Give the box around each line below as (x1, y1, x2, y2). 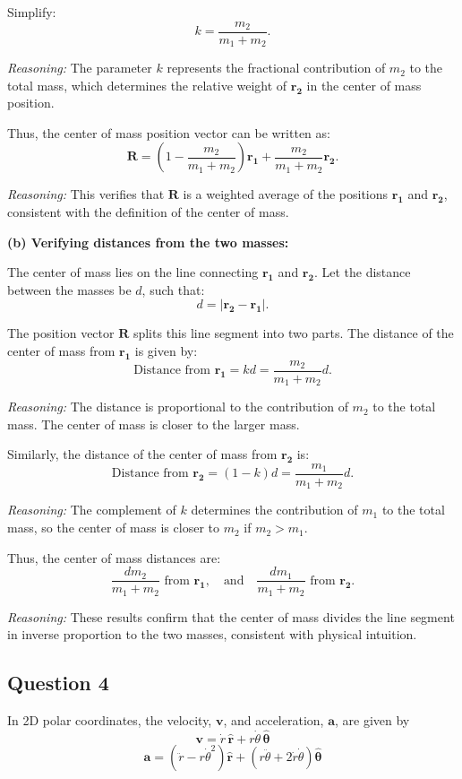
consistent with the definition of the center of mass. (7, 203, 289, 221)
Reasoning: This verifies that (7, 185, 165, 203)
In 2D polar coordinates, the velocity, (7, 711, 212, 730)
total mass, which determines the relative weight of (7, 75, 287, 94)
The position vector (7, 324, 115, 342)
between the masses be (7, 280, 132, 299)
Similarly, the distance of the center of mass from (7, 445, 278, 463)
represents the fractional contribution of (167, 58, 386, 77)
